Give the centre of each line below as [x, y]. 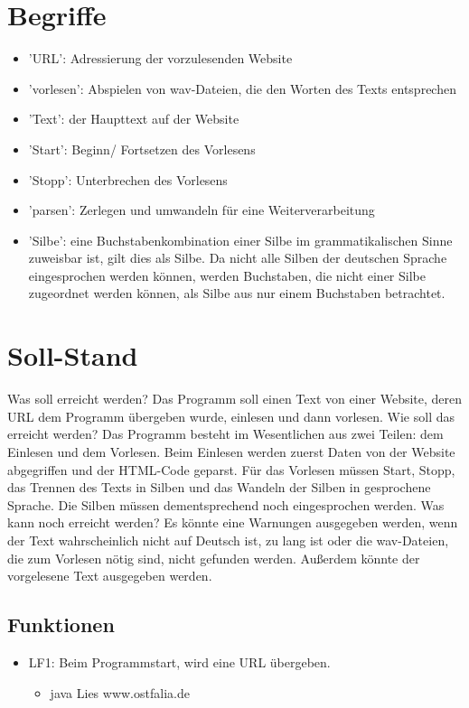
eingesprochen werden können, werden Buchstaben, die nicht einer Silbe [227, 275]
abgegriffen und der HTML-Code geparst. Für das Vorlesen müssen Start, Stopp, [231, 469]
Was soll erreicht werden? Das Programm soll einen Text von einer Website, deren [235, 399]
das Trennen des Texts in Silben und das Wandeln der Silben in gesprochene [219, 487]
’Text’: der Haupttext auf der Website [134, 119]
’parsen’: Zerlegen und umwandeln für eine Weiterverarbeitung [202, 210]
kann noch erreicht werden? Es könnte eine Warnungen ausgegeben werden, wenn [233, 522]
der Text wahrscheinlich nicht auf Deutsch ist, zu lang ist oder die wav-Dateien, [228, 540]
